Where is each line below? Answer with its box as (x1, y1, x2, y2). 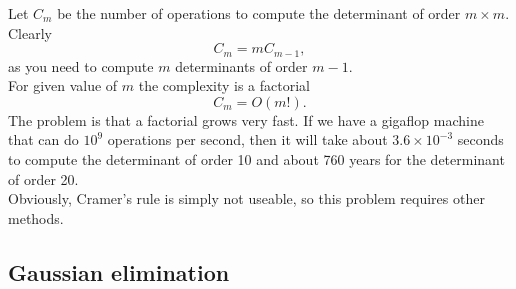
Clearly (8, 22, 52, 43)
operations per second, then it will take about (107, 129, 388, 150)
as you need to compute (8, 55, 154, 76)
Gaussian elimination (8, 256, 230, 287)
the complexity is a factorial (138, 75, 310, 96)
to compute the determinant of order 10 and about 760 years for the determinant (8, 149, 505, 170)
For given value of (8, 75, 118, 96)
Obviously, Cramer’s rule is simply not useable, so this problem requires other (8, 188, 485, 209)
